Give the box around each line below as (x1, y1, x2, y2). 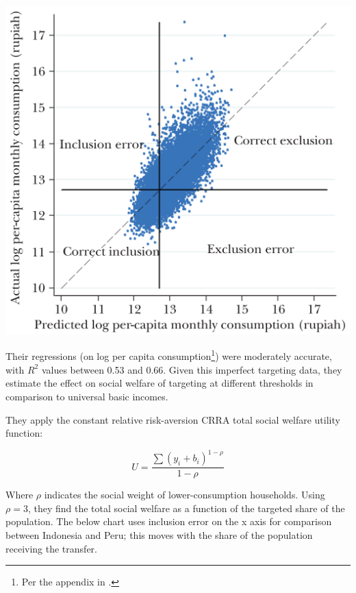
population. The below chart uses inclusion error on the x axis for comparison (5, 514, 332, 529)
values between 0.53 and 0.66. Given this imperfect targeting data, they (41, 362, 342, 376)
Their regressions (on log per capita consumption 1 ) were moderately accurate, (5, 347, 332, 363)
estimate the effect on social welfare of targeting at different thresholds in (5, 376, 314, 390)
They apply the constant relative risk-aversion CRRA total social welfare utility (5, 412, 340, 426)
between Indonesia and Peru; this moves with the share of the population (5, 528, 313, 542)
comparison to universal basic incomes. (5, 389, 168, 403)
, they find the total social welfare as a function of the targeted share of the (27, 500, 345, 515)
